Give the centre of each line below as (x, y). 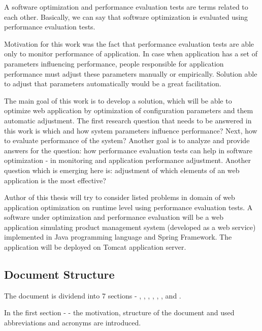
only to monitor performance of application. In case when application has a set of (131, 54)
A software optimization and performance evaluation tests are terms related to (126, 7)
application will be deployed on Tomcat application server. (95, 247)
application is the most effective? (55, 180)
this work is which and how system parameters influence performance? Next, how (131, 130)
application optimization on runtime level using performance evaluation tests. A (128, 207)
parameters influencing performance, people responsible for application (114, 63)
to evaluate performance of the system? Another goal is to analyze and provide (127, 140)
